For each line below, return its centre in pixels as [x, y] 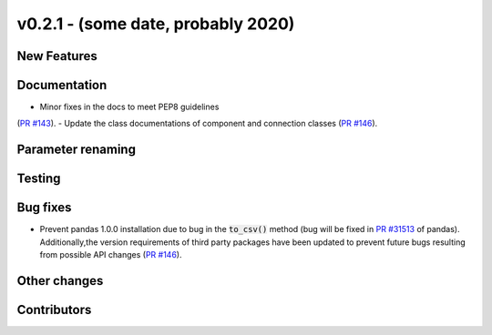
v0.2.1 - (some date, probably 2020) [156, 24]
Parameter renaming [77, 150]
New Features [57, 56]
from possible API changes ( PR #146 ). [111, 255]
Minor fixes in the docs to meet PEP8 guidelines [129, 107]
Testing [39, 179]
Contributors [54, 310]
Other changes [60, 281]
